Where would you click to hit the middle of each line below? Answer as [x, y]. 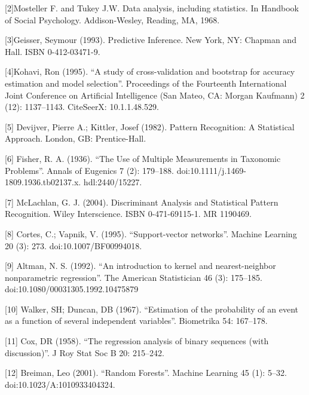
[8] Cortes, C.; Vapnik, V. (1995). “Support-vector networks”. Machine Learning [151, 233]
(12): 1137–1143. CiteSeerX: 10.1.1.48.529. [82, 107]
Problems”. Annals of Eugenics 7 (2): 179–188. [89, 170]
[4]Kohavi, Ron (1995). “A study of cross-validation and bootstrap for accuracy [150, 71]
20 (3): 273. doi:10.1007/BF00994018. [74, 245]
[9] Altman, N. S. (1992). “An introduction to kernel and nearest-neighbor [140, 266]
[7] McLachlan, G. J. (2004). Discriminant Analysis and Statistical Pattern [142, 202]
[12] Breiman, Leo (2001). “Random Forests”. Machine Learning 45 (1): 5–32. [146, 373]
